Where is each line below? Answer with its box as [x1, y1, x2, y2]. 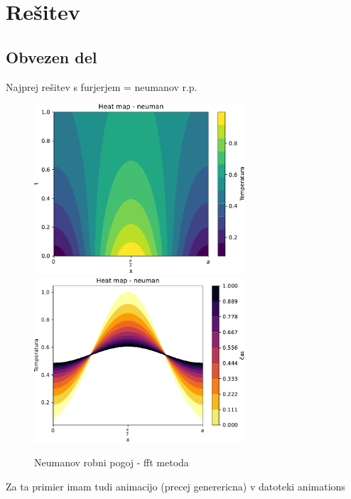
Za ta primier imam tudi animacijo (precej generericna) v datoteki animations [6, 478, 345, 493]
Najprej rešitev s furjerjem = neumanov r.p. [6, 79, 198, 94]
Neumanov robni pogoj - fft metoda [34, 455, 189, 470]
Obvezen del [6, 45, 97, 68]
